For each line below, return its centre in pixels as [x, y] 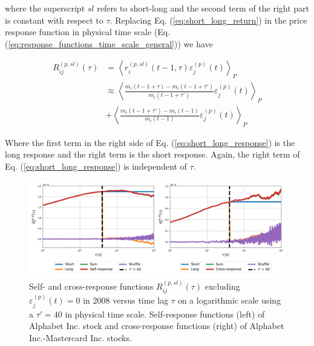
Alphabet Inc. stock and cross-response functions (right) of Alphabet [157, 326]
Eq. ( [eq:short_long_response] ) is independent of [96, 166]
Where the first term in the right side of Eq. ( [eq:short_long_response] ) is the [150, 142]
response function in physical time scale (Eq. [88, 32]
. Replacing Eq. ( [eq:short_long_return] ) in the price [208, 20]
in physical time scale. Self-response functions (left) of [165, 314]
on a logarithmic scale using [229, 300]
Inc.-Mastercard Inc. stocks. [80, 337]
